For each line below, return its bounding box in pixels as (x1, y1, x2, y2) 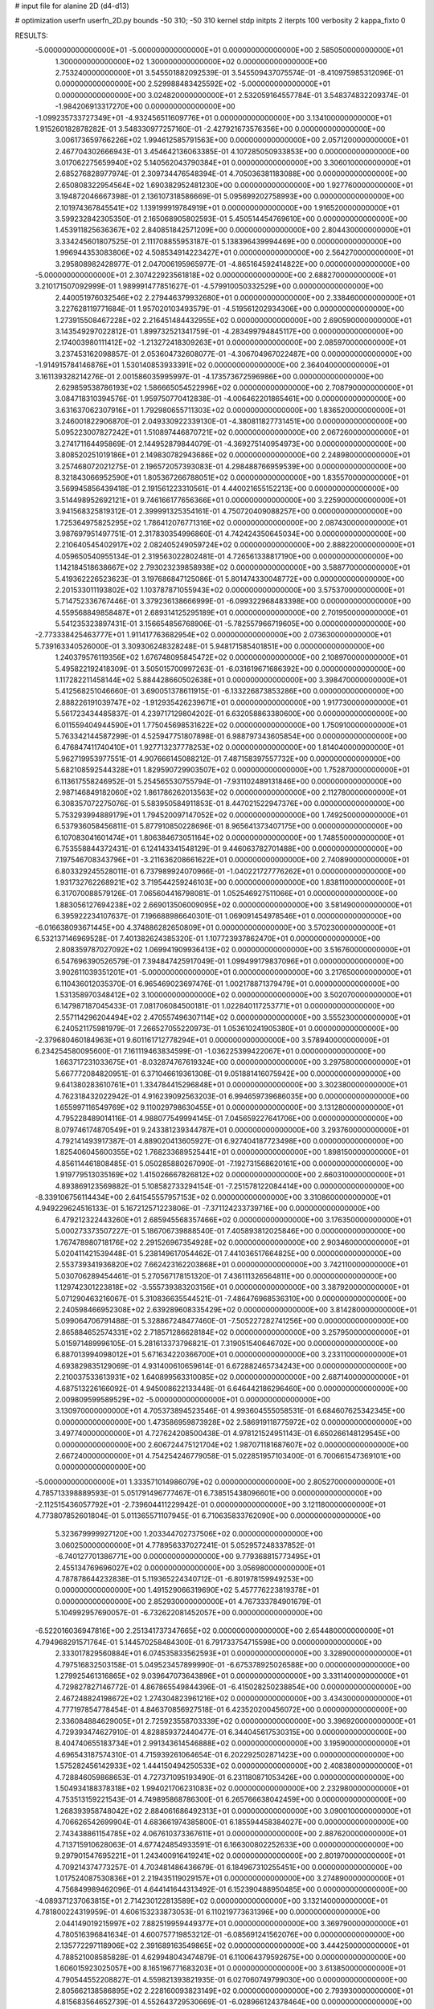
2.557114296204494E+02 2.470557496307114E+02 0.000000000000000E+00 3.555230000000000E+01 (55, 1013, 411, 1022)
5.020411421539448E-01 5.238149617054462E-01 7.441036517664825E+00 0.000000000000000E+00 (55, 1248, 402, 1258)
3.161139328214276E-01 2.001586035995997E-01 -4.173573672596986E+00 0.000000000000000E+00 (35, 371, 384, 381)
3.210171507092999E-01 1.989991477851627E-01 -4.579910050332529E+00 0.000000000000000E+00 (35, 281, 383, 291)
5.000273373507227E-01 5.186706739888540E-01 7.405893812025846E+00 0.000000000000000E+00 (55, 1226, 406, 1236)
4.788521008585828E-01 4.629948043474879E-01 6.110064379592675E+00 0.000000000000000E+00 (55, 1952, 406, 1962)
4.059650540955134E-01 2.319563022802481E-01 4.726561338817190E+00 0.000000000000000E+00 (55, 551, 403, 561)
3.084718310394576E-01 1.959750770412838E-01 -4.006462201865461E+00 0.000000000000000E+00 (55, 394, 406, 403)
